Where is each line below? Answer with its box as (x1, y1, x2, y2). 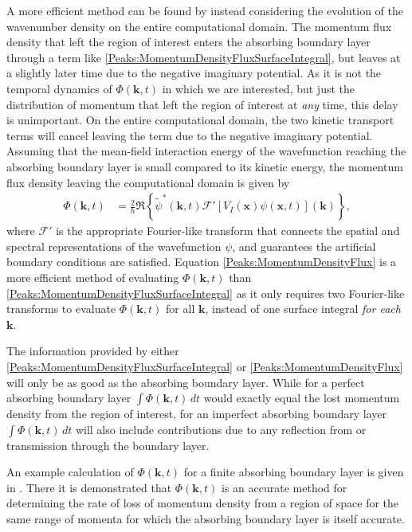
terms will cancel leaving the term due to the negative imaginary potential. (6, 127, 373, 143)
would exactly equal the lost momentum (203, 389, 400, 406)
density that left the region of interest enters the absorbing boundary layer (6, 33, 371, 50)
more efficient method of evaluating (6, 268, 179, 285)
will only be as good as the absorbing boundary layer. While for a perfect (6, 374, 365, 390)
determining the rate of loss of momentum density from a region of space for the (6, 495, 399, 511)
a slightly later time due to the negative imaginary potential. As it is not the (6, 65, 382, 81)
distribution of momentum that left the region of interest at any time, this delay (6, 96, 398, 112)
